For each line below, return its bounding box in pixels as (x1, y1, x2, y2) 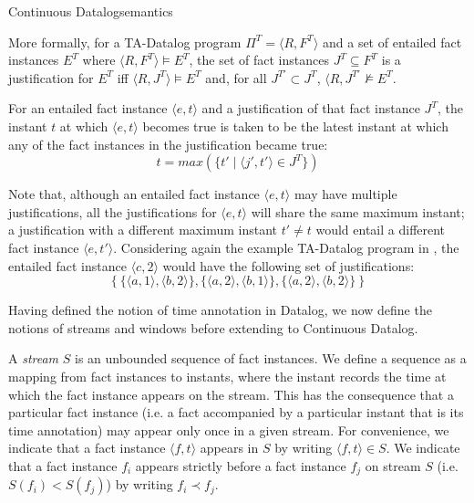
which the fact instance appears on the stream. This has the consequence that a (8, 384, 454, 403)
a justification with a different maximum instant (8, 220, 277, 239)
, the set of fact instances (189, 50, 329, 69)
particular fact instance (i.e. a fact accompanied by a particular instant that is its (8, 403, 464, 422)
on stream (365, 456, 421, 475)
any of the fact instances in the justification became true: (8, 134, 328, 153)
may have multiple (294, 184, 397, 204)
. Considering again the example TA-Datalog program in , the (113, 237, 459, 257)
